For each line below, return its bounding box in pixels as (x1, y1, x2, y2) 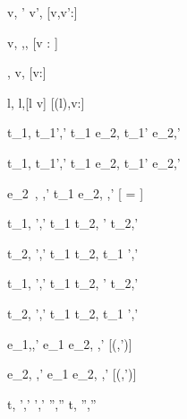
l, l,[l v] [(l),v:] (7, 92, 85, 111)
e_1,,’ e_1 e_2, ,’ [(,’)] (7, 334, 132, 353)
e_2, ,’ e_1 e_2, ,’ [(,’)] (7, 364, 137, 383)
